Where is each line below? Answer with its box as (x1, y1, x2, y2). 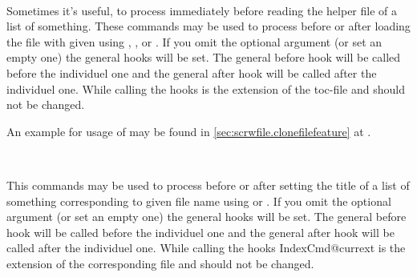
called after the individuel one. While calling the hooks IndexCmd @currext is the (6, 239, 406, 256)
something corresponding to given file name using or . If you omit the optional (6, 192, 391, 209)
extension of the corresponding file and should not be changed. (6, 255, 314, 271)
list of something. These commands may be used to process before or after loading (6, 18, 411, 34)
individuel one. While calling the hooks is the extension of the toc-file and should (6, 80, 405, 97)
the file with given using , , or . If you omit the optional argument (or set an (6, 33, 383, 50)
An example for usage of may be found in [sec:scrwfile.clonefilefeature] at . (6, 122, 371, 139)
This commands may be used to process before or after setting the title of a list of (6, 176, 410, 193)
